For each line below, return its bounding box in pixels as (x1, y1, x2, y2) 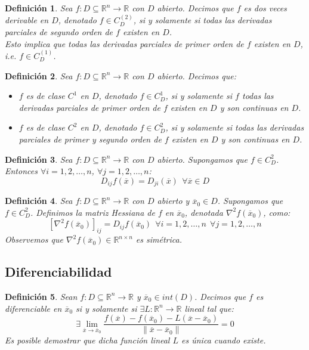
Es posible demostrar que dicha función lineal (5, 334, 170, 346)
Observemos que (5, 233, 63, 246)
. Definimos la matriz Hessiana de (30, 206, 155, 218)
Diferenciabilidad (5, 262, 112, 281)
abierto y (157, 194, 190, 207)
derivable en (5, 14, 49, 26)
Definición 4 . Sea (5, 194, 73, 207)
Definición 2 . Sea (5, 69, 73, 82)
